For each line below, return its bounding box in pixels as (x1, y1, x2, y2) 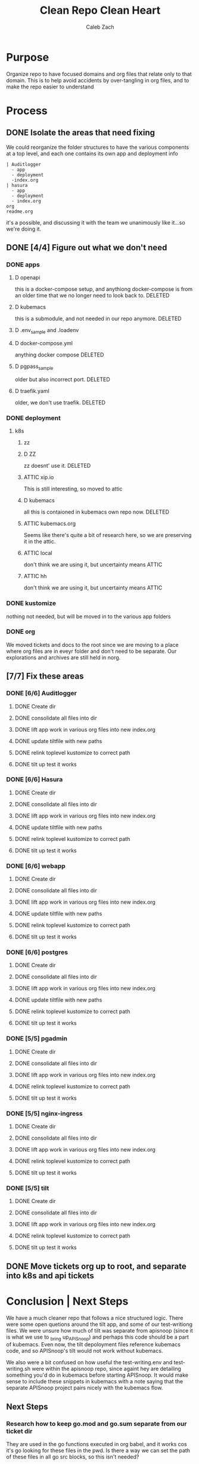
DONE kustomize (6, 599, 57, 607)
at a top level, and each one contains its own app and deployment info (6, 150, 179, 157)
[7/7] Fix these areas (6, 671, 85, 682)
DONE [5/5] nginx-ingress (6, 1109, 83, 1118)
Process (6, 104, 48, 117)
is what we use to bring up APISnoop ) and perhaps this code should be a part (6, 1333, 189, 1342)
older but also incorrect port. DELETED (14, 376, 110, 383)
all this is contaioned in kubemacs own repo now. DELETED (23, 508, 170, 515)
